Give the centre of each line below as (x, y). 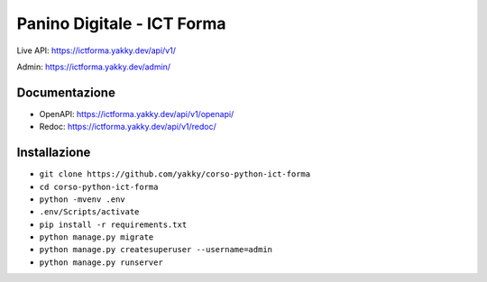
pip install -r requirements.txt (113, 224)
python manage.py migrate (96, 237)
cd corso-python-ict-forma (99, 186)
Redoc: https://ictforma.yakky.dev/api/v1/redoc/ (128, 127)
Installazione (54, 153)
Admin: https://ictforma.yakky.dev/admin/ (94, 67)
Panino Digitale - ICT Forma (121, 23)
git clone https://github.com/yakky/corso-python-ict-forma (175, 174)
